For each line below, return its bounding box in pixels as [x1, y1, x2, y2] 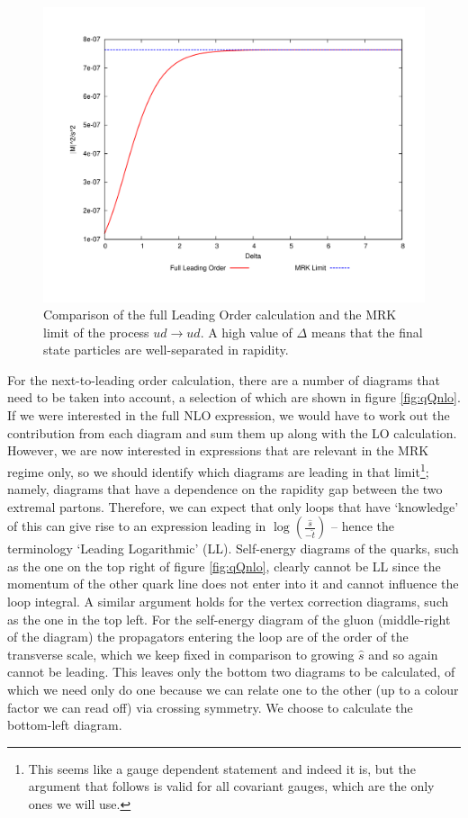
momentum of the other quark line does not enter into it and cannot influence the [7, 574, 459, 593]
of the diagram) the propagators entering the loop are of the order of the [7, 627, 409, 646]
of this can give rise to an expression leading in [7, 517, 266, 535]
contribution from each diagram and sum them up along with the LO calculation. [7, 423, 457, 442]
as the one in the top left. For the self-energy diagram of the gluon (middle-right [7, 609, 451, 628]
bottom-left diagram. [7, 715, 122, 734]
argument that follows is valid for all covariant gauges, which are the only [28, 777, 435, 796]
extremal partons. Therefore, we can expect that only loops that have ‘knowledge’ [7, 497, 459, 516]
